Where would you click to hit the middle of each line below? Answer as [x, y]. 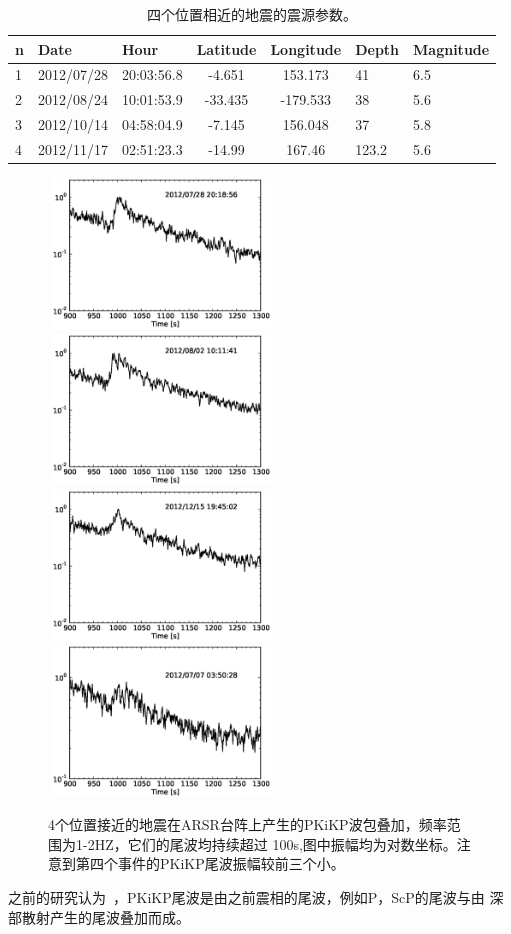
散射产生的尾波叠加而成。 [105, 916]
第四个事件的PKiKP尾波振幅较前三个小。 [210, 863]
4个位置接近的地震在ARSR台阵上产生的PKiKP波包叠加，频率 [247, 824]
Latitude [226, 48]
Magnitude [451, 48]
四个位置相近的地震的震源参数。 [252, 14]
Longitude [306, 48]
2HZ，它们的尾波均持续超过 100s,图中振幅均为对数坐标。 [272, 843]
